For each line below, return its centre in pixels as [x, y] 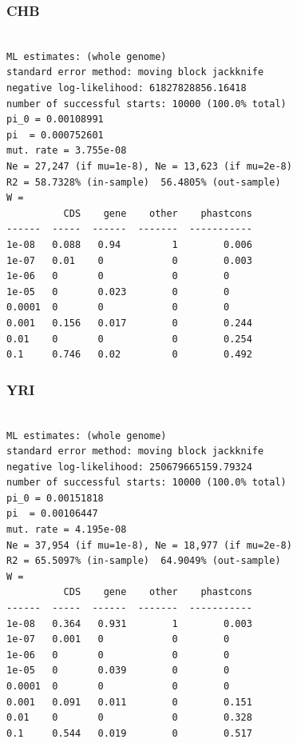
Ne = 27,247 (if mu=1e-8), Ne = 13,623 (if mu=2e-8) [149, 166]
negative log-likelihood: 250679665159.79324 [129, 467]
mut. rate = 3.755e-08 [67, 151]
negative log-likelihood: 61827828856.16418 [127, 88]
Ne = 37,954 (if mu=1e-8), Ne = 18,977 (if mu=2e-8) [149, 545]
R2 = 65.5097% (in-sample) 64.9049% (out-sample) [144, 561]
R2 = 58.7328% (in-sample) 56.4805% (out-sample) [144, 182]
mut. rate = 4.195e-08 [67, 530]
